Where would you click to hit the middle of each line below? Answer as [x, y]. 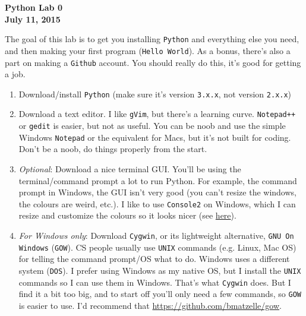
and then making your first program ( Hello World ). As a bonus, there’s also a [148, 50]
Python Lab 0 [34, 7]
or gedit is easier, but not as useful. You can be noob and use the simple [152, 126]
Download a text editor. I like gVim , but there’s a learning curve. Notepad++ [157, 114]
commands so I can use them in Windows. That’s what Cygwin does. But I [155, 282]
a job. [15, 74]
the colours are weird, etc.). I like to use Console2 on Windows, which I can [157, 203]
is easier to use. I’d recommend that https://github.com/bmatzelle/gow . [150, 305]
